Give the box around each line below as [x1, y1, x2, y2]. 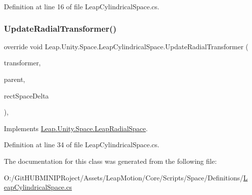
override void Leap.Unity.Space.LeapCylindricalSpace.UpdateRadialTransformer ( [4, 41, 249, 51]
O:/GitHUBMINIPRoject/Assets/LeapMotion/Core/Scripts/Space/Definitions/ [4, 172, 244, 182]
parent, [4, 74, 25, 84]
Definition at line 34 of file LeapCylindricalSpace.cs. [4, 139, 160, 150]
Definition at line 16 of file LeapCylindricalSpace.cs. [4, 1, 160, 11]
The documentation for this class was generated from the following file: [4, 156, 217, 166]
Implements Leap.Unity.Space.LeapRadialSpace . [4, 123, 148, 133]
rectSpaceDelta [4, 90, 49, 100]
